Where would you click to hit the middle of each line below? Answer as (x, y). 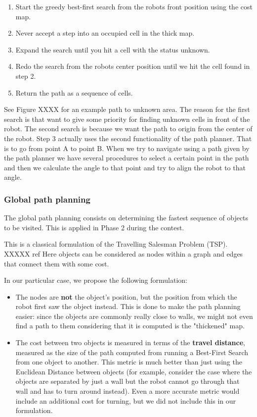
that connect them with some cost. (57, 263)
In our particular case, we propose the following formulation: (96, 280)
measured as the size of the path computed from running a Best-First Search (132, 352)
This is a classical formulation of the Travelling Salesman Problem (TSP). (116, 244)
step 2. (26, 76)
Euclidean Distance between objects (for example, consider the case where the (134, 371)
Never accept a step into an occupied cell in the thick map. (105, 33)
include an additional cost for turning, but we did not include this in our (126, 400)
